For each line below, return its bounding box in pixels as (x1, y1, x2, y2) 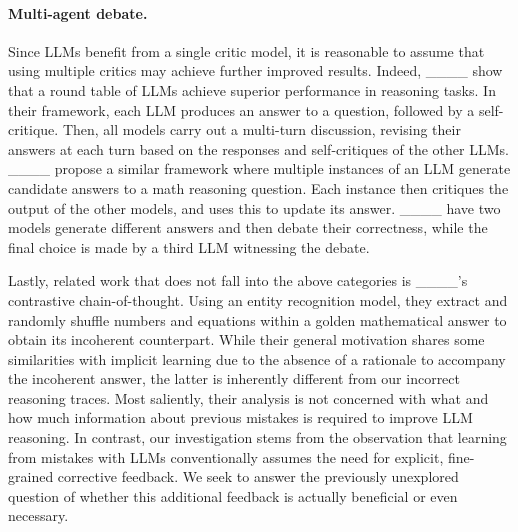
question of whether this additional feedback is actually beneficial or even (8, 485, 458, 506)
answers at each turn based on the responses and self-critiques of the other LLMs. (8, 138, 509, 159)
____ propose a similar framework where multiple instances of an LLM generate (8, 158, 511, 179)
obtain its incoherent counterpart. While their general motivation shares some (8, 329, 485, 350)
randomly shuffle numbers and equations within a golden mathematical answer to (8, 309, 507, 330)
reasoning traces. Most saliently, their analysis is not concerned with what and (8, 387, 489, 408)
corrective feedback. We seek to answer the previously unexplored (57, 466, 459, 487)
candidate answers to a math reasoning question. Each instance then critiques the (8, 177, 509, 198)
